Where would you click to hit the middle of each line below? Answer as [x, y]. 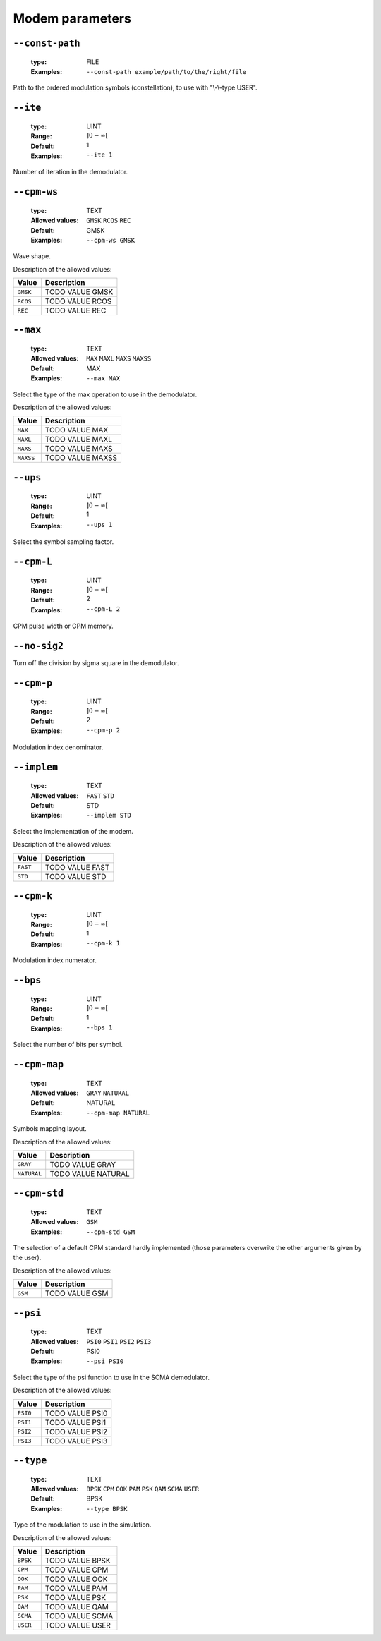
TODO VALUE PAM [76, 1588]
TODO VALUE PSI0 [76, 1413]
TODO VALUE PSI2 [76, 1431]
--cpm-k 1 [103, 943]
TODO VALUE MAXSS [81, 458]
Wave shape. [32, 256]
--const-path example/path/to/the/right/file [167, 72]
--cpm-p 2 [103, 730]
